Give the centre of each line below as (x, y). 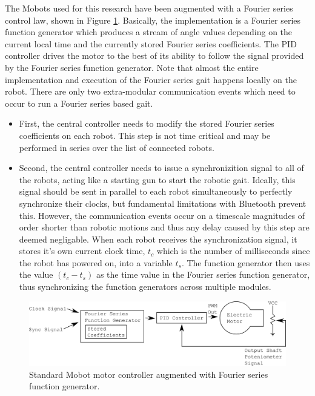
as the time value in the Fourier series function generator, (203, 274)
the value (36, 274)
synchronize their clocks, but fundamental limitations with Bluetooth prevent (163, 203)
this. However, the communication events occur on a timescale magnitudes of (162, 215)
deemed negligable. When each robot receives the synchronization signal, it (158, 239)
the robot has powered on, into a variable (96, 262)
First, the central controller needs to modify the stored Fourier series (147, 123)
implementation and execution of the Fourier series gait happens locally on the (151, 79)
